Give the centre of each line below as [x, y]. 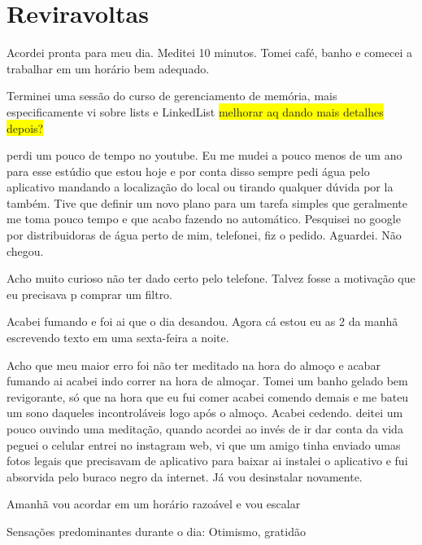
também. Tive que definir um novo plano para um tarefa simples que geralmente [207, 202]
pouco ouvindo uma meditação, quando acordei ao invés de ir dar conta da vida [205, 429]
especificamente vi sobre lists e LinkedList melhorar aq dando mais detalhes [195, 111]
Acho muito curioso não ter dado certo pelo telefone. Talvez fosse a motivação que [211, 278]
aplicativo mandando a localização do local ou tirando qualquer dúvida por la [200, 187]
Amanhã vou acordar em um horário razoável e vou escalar [154, 504]
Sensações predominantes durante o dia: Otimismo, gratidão [156, 531]
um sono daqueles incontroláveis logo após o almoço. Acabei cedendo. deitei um [205, 413]
